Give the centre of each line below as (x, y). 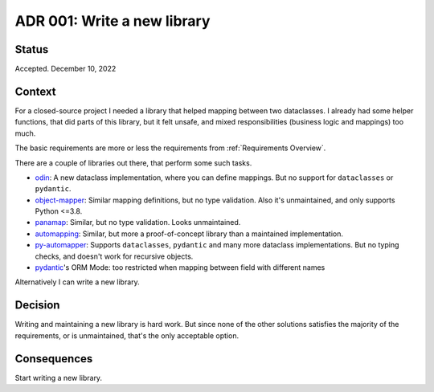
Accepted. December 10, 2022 (66, 69)
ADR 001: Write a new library (113, 21)
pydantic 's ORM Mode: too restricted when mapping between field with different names (180, 267)
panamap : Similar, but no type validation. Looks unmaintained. (138, 223)
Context (35, 91)
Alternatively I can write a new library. (77, 282)
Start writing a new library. (59, 378)
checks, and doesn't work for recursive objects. (114, 256)
